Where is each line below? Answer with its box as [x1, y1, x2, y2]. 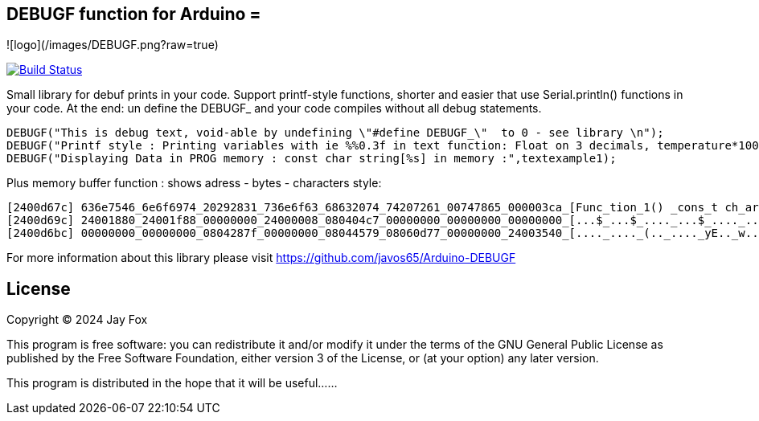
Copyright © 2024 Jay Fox [6, 313, 148, 327]
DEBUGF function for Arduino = [6, 4, 261, 24]
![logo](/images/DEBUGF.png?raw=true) [6, 38, 219, 52]
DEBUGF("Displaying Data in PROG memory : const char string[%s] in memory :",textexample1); [6, 152, 617, 166]
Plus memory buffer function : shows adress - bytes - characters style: [6, 176, 382, 190]
